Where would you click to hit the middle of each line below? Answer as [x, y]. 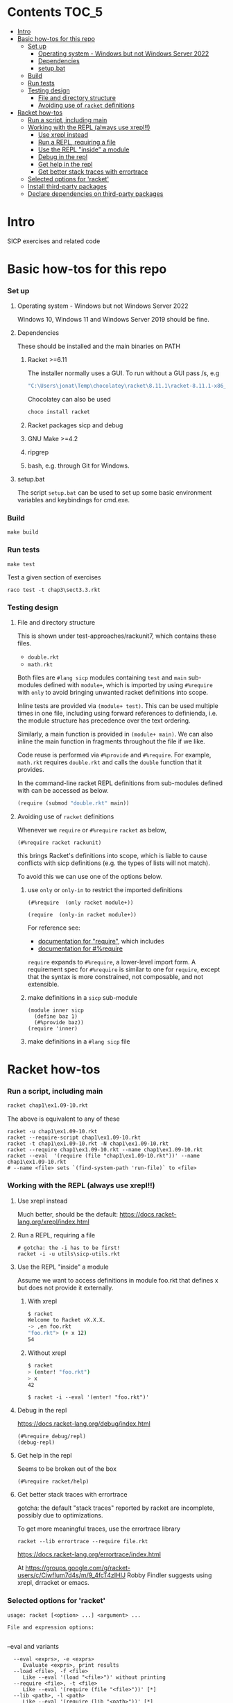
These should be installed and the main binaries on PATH [98, 346]
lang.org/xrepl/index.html [53, 1221]
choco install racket [59, 412]
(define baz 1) [56, 1016]
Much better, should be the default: [68, 1214]
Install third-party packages [67, 186]
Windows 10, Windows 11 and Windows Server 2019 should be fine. [113, 320]
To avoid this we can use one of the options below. [90, 876]
